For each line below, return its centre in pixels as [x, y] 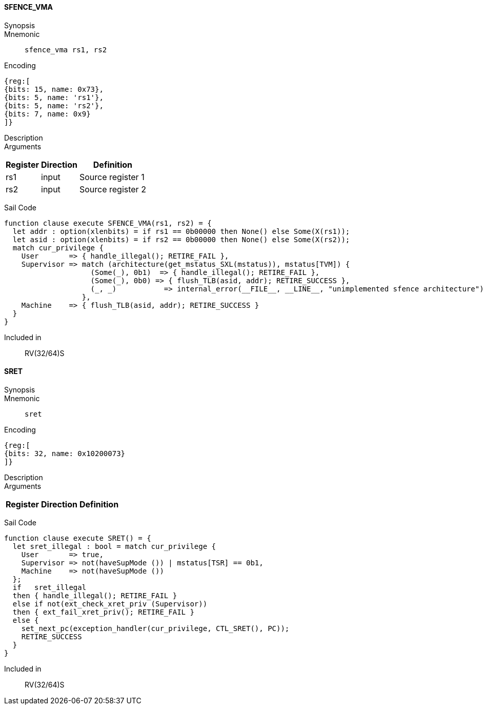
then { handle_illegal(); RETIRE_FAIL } [95, 595]
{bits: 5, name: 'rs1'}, [54, 97]
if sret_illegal [49, 587]
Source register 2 [113, 189]
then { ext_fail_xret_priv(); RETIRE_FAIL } [103, 612]
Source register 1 [112, 177]
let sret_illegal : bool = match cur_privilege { [114, 546]
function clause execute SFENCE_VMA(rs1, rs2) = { [108, 223]
